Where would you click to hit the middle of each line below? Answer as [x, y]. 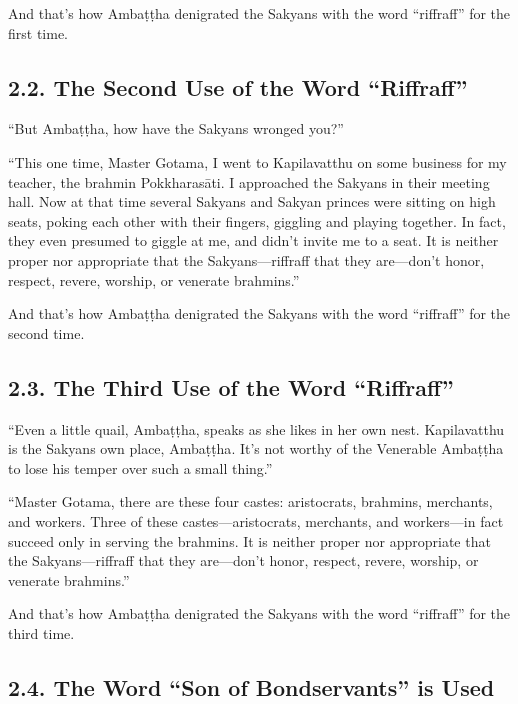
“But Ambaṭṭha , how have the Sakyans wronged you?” [176, 128]
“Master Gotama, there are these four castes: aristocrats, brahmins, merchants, [250, 501]
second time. [46, 332]
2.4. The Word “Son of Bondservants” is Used [251, 686]
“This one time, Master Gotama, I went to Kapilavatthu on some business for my [257, 161]
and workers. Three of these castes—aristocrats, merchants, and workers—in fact [256, 520]
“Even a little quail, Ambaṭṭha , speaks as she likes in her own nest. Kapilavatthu [256, 428]
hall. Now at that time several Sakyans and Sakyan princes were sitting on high [252, 201]
